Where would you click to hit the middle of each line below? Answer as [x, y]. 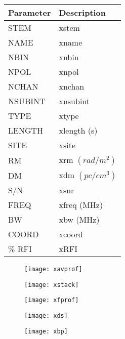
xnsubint [74, 101]
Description [82, 12]
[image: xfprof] [52, 300]
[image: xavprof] [53, 269]
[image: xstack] [52, 285]
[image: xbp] [46, 331]
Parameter [30, 12]
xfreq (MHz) [81, 205]
